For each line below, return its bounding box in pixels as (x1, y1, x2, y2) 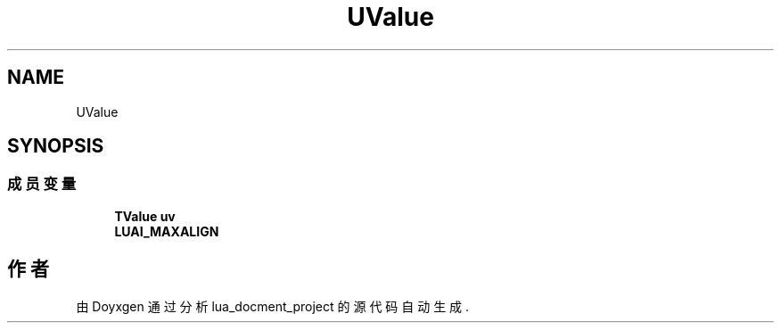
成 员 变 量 (7, 175, 77, 194)
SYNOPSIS (7, 135, 104, 158)
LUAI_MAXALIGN (114, 223, 219, 239)
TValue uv (114, 208, 176, 224)
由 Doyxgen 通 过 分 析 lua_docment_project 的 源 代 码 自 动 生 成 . (76, 298, 470, 314)
